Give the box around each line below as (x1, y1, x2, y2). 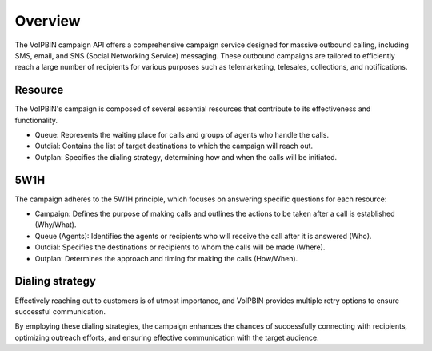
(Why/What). (34, 220, 77, 229)
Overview (14, 12, 81, 30)
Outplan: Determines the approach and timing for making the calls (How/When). (34, 253, 298, 263)
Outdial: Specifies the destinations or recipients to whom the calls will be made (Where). (34, 242, 326, 252)
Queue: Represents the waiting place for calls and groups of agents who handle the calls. (34, 130, 330, 140)
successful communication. (14, 306, 106, 316)
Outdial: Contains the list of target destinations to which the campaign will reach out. (34, 141, 314, 151)
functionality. (14, 115, 58, 125)
